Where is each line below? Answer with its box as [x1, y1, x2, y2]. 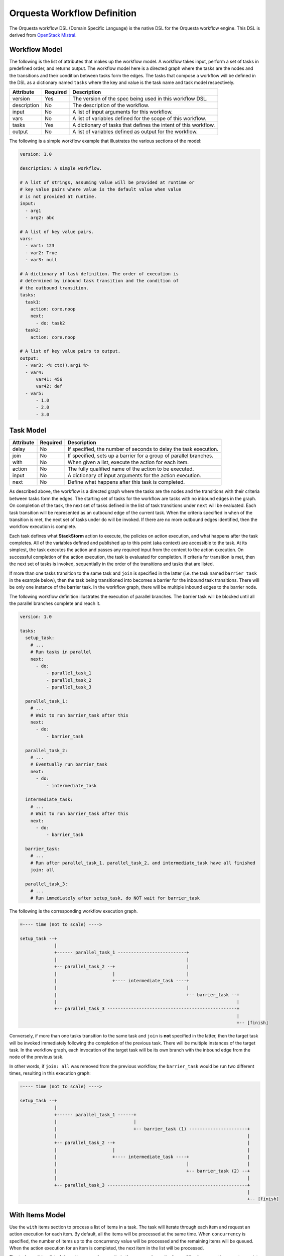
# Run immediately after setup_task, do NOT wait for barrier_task [30, 895, 200, 901]
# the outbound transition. [20, 285, 89, 291]
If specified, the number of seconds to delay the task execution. [67, 446, 219, 453]
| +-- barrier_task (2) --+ [54, 1168, 250, 1174]
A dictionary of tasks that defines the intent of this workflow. [72, 122, 215, 129]
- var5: [25, 390, 44, 396]
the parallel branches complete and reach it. [9, 600, 101, 606]
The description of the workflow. [72, 102, 150, 109]
